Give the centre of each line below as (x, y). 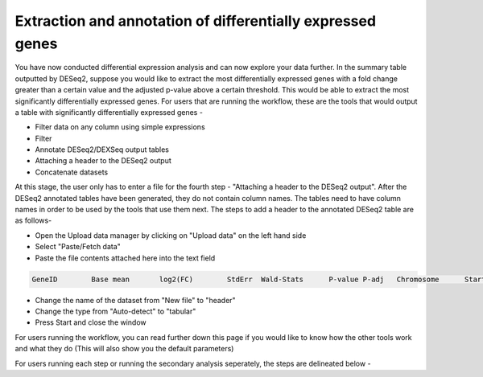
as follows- (33, 220)
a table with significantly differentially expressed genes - (109, 112)
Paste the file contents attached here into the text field (125, 258)
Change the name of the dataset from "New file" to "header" (136, 300)
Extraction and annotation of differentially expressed (196, 21)
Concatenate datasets (72, 172)
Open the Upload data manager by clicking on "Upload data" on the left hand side (171, 235)
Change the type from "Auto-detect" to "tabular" (116, 311)
